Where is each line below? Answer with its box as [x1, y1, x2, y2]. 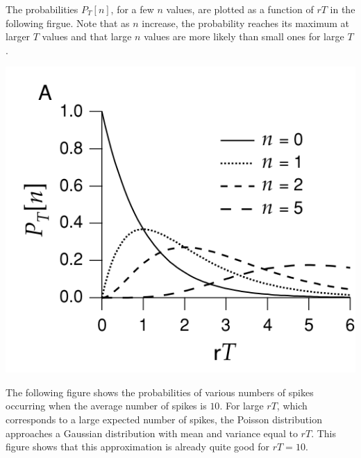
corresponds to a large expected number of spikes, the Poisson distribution [6, 412, 322, 426]
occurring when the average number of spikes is [6, 398, 207, 413]
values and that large [42, 29, 132, 44]
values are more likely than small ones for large [144, 29, 344, 44]
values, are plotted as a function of [166, 2, 314, 16]
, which [276, 398, 308, 413]
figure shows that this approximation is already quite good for [6, 439, 270, 454]
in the [330, 2, 355, 16]
